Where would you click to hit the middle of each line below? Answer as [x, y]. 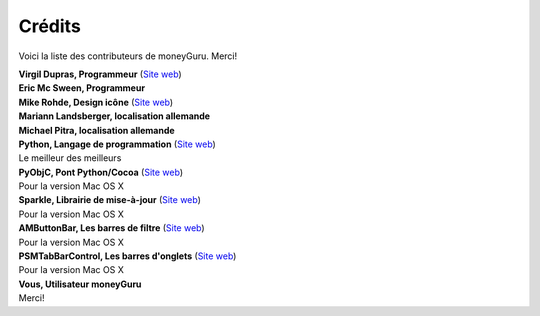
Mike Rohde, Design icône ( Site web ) [96, 102]
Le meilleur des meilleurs [70, 158]
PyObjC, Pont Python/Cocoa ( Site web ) [101, 172]
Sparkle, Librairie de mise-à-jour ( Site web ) [110, 200]
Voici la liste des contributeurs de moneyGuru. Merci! [128, 56]
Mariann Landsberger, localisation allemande [114, 116]
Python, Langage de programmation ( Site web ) [117, 144]
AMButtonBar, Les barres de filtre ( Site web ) [111, 228]
